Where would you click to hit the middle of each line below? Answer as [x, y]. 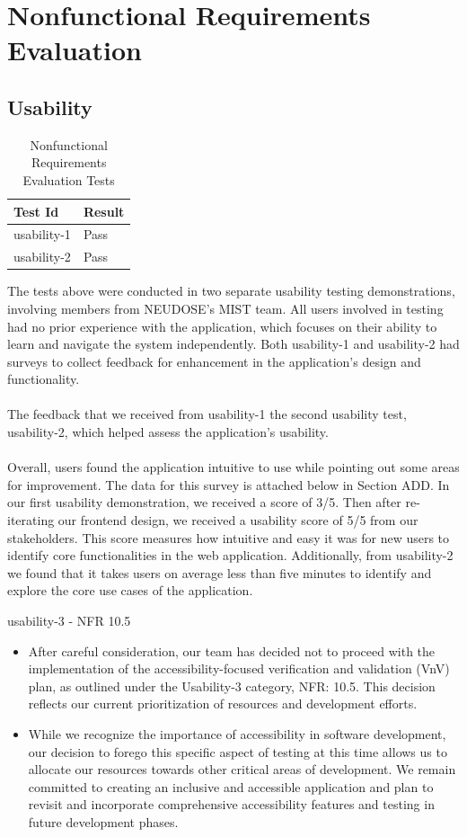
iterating [31, 520]
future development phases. [103, 821]
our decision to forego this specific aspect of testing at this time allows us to [238, 751]
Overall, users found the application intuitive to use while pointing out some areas [233, 467]
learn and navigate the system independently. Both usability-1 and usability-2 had [233, 344]
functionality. [44, 379]
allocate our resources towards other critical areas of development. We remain [242, 769]
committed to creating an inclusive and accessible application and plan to [231, 786]
